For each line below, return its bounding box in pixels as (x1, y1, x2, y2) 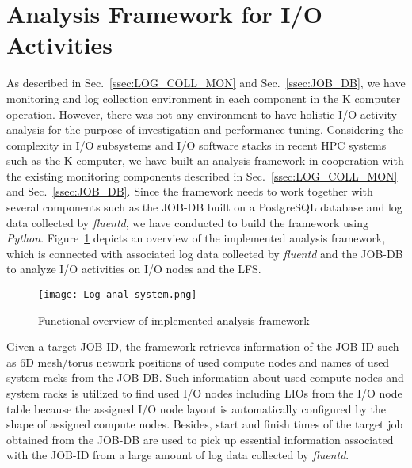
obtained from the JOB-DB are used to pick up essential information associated (6, 431, 394, 447)
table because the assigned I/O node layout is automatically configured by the (6, 400, 387, 417)
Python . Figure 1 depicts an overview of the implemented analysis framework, (6, 230, 386, 246)
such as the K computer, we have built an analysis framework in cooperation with (6, 152, 404, 169)
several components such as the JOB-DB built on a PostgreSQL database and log (6, 199, 402, 215)
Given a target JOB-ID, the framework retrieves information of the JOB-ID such (6, 338, 399, 355)
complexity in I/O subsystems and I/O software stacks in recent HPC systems (6, 136, 387, 153)
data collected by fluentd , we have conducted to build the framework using (6, 214, 368, 230)
